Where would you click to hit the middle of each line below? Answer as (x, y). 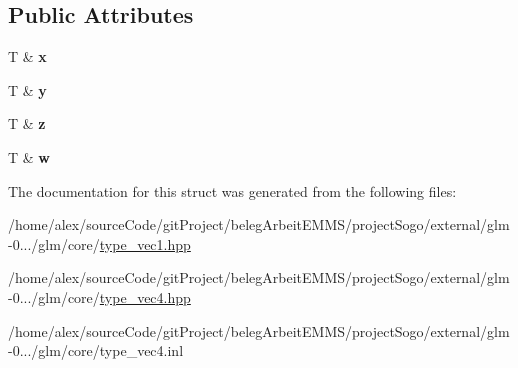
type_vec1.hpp (145, 243)
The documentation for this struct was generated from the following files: (232, 190)
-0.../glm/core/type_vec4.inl (96, 350)
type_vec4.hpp (145, 296)
